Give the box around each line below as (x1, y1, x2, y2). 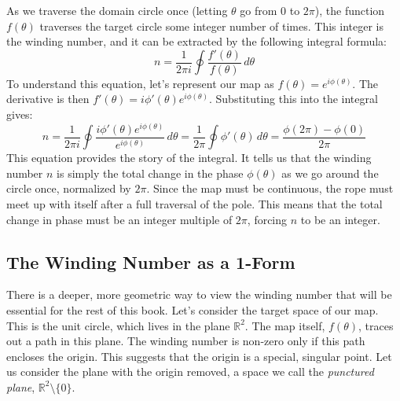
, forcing (247, 211, 288, 227)
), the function (314, 2, 385, 18)
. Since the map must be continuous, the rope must (146, 180, 394, 197)
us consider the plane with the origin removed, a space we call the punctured (6, 363, 374, 380)
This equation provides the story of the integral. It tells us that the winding (6, 149, 372, 166)
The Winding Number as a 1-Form (6, 249, 295, 274)
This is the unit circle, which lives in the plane (6, 317, 230, 333)
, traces (358, 317, 394, 333)
